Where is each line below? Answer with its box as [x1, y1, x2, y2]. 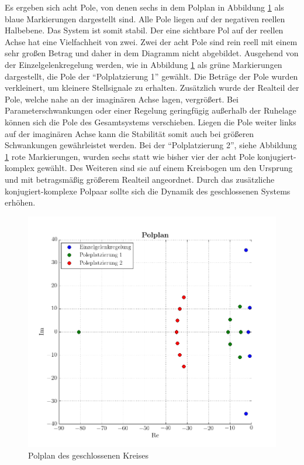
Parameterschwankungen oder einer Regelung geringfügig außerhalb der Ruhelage [5, 104, 296, 117]
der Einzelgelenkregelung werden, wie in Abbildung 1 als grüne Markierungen [5, 58, 282, 70]
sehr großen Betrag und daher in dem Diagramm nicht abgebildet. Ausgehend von [5, 47, 299, 59]
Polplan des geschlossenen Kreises [28, 449, 148, 461]
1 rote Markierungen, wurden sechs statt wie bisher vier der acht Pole [5, 150, 255, 162]
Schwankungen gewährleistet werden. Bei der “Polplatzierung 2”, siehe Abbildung [5, 139, 297, 151]
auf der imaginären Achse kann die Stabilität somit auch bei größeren [5, 127, 254, 139]
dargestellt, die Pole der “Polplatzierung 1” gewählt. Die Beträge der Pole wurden [5, 70, 298, 82]
